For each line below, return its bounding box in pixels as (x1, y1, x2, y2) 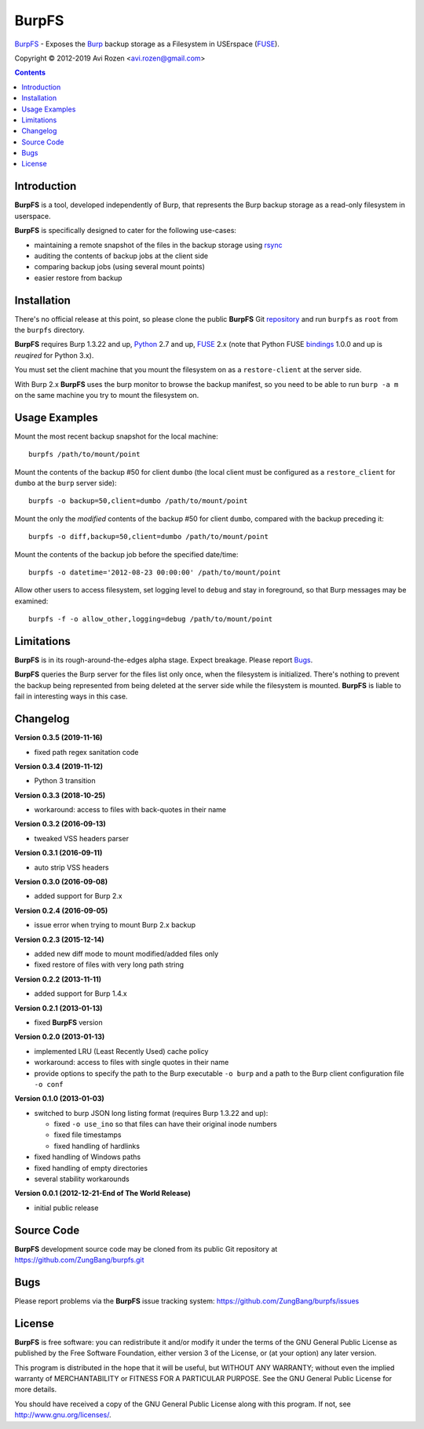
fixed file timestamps (53, 1130, 122, 1139)
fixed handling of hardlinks (53, 1141, 141, 1150)
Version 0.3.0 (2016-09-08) (14, 877, 108, 887)
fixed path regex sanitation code (34, 747, 139, 756)
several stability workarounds (34, 1174, 130, 1184)
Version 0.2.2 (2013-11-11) (14, 974, 102, 984)
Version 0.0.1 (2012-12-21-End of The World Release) (14, 1189, 192, 1198)
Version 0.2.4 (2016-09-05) (14, 906, 108, 915)
